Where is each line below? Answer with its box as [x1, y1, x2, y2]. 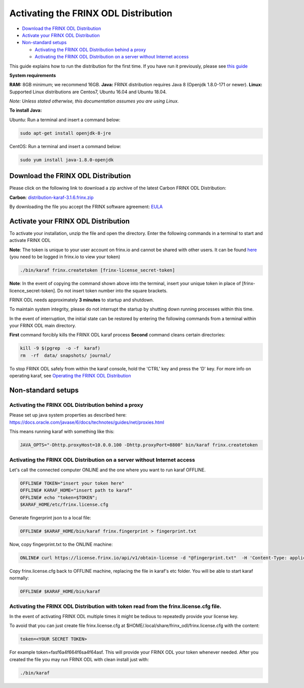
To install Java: [9, 107, 42, 114]
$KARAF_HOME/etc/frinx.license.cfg [20, 502, 108, 507]
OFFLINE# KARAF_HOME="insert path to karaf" [20, 488, 133, 493]
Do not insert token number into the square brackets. [57, 287, 168, 294]
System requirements [9, 72, 56, 78]
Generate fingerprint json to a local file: [9, 515, 91, 521]
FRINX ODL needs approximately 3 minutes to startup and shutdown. [9, 297, 154, 303]
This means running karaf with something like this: [9, 429, 115, 435]
